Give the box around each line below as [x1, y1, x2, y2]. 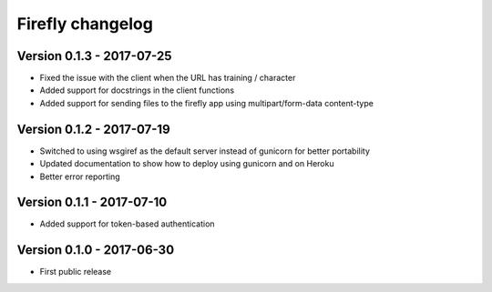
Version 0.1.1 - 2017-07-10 [16, 195, 168, 210]
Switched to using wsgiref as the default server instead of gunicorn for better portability [39, 146, 371, 156]
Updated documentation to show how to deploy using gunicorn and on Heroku [39, 158, 334, 169]
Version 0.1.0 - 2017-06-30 [16, 242, 175, 258]
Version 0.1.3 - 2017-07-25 [16, 48, 172, 64]
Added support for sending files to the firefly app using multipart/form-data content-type [39, 97, 374, 108]
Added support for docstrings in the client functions [39, 85, 235, 96]
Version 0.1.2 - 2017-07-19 [16, 121, 170, 136]
